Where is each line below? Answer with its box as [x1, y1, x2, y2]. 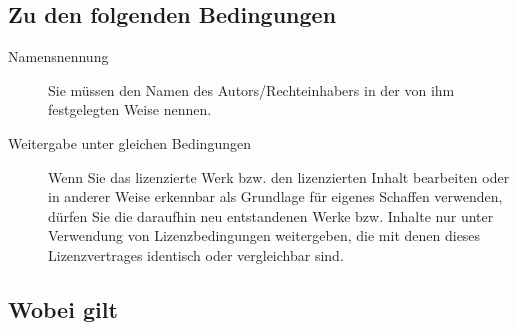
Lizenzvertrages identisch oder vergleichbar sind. [48, 244, 344, 265]
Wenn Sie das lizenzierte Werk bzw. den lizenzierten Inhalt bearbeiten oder [48, 166, 510, 187]
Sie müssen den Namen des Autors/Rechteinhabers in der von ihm [48, 79, 455, 100]
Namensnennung [8, 46, 109, 67]
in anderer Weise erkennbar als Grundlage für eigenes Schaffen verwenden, [48, 186, 503, 207]
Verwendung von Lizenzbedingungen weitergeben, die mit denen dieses [48, 225, 481, 246]
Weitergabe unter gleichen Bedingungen [8, 132, 251, 153]
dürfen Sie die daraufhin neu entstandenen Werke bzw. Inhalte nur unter [48, 205, 494, 226]
